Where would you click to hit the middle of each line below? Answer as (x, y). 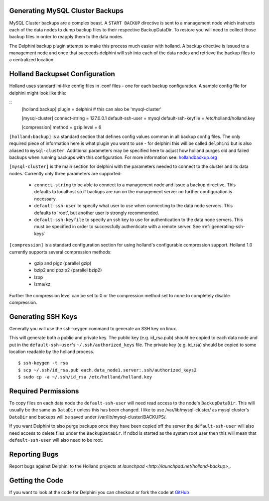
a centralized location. (32, 60)
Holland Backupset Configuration (62, 74)
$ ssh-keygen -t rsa (43, 363)
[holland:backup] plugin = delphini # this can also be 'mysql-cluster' (92, 109)
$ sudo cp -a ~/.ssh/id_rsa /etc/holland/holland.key (85, 377)
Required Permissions (44, 391)
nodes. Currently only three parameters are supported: (66, 173)
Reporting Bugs (34, 454)
